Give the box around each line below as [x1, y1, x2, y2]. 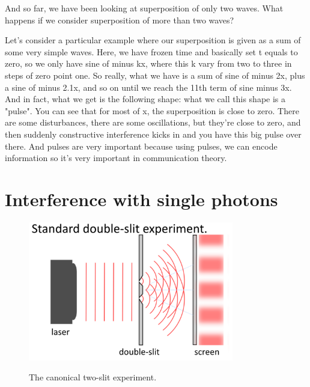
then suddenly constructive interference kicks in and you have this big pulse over [5, 127, 302, 140]
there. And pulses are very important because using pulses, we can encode [5, 139, 278, 152]
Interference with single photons [5, 186, 278, 211]
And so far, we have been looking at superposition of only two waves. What [5, 2, 284, 14]
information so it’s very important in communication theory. [5, 151, 227, 164]
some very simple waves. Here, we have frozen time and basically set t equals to [5, 45, 298, 58]
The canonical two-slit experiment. [29, 371, 157, 383]
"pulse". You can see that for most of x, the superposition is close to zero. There [5, 104, 299, 117]
